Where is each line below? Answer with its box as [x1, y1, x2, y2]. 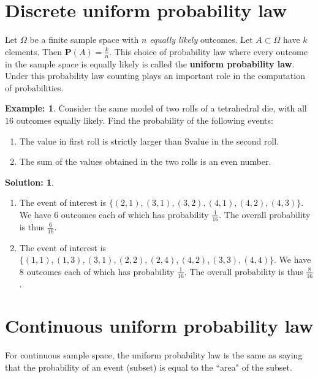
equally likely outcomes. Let [150, 33, 253, 46]
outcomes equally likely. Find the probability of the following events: [16, 113, 273, 126]
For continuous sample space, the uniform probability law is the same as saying [5, 349, 303, 361]
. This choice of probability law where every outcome [109, 45, 308, 58]
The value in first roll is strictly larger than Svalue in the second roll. [19, 134, 279, 147]
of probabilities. [5, 81, 64, 94]
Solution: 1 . [5, 175, 54, 188]
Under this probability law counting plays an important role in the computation [5, 69, 305, 82]
